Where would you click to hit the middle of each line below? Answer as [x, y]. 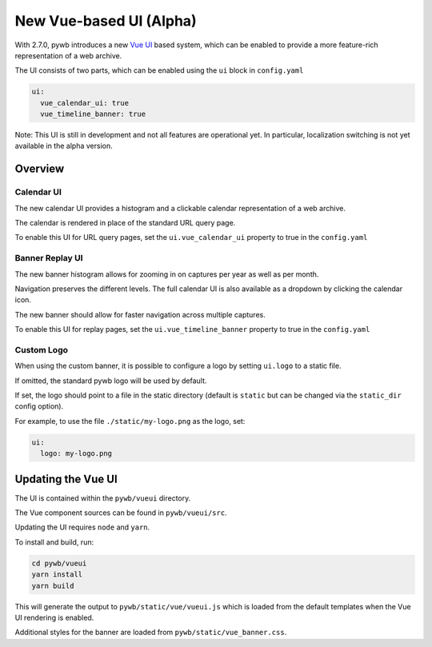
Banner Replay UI [49, 258]
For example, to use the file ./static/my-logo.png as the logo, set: [130, 421]
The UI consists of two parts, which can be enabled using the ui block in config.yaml [159, 70]
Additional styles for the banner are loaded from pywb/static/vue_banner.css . [151, 633]
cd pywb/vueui [59, 563]
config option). [39, 406]
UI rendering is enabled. [54, 617]
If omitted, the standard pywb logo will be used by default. [111, 381]
